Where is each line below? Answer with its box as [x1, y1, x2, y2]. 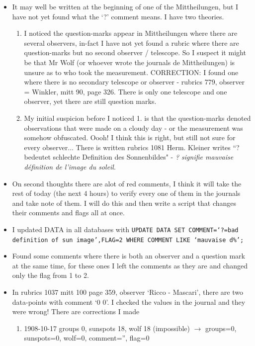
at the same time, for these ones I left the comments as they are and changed [12, 260, 248, 270]
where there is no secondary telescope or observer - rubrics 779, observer [24, 77, 245, 87]
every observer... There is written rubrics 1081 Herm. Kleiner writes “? [24, 142, 240, 152]
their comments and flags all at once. [12, 207, 125, 218]
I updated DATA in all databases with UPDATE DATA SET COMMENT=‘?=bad [12, 224, 239, 234]
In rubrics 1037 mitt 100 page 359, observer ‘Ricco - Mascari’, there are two [12, 286, 243, 297]
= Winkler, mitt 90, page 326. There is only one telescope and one [24, 86, 227, 96]
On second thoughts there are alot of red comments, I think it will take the [12, 178, 242, 188]
